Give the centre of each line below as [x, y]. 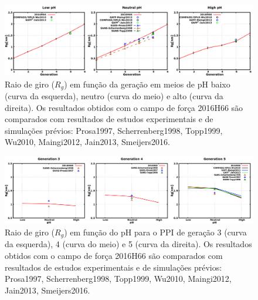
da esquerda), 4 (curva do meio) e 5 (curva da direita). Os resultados [128, 244]
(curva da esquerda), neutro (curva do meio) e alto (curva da [114, 95]
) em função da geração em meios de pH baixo [147, 84]
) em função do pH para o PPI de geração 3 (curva [155, 232]
